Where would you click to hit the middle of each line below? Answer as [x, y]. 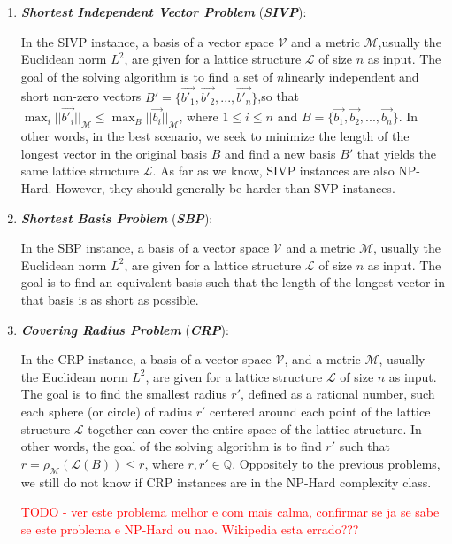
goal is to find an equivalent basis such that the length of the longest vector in [233, 282]
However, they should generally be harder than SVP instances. [226, 187]
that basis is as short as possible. [110, 299]
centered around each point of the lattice [320, 411]
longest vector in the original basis [114, 153]
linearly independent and [352, 76]
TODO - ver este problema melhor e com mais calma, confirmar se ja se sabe [230, 512]
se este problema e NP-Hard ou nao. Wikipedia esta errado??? [190, 528]
